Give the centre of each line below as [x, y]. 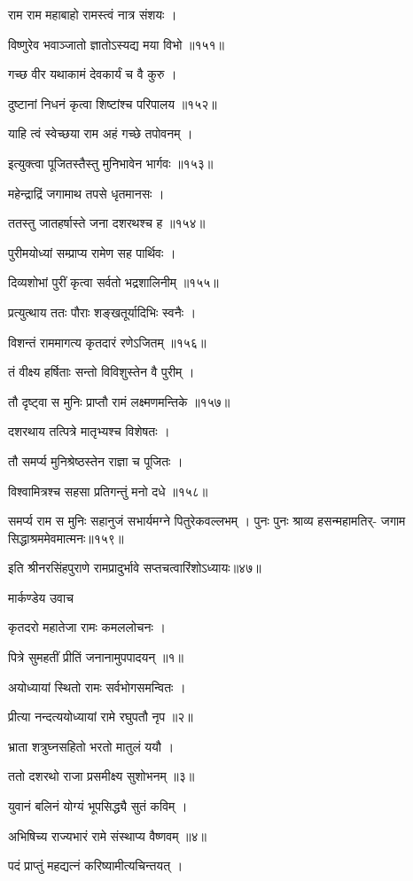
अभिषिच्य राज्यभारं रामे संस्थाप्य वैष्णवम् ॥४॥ [108, 835]
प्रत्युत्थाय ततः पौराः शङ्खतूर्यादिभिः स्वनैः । [102, 312]
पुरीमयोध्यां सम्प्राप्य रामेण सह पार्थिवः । [92, 252]
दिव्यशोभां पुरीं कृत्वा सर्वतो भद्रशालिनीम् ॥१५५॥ [113, 282]
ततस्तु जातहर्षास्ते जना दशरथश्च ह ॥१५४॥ [107, 223]
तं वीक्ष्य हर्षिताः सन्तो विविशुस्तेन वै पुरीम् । [101, 372]
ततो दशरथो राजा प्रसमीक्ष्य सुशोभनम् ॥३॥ [101, 776]
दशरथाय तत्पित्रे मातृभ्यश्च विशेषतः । [89, 431]
